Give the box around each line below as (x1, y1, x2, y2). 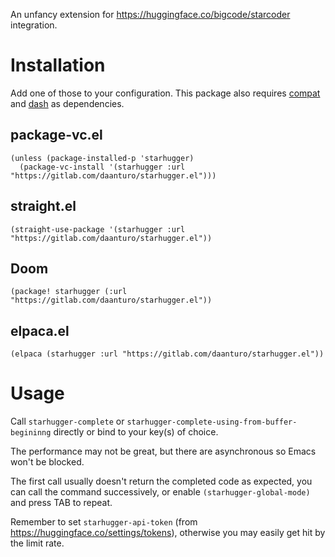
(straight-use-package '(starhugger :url (10, 224, 186, 234)
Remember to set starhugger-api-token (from (10, 516, 198, 528)
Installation (10, 54, 106, 77)
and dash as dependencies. (10, 97, 125, 109)
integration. (10, 19, 58, 31)
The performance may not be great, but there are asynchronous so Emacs (10, 445, 317, 458)
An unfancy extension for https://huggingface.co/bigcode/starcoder (10, 9, 291, 20)
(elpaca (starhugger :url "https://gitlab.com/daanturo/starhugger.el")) (10, 349, 325, 359)
